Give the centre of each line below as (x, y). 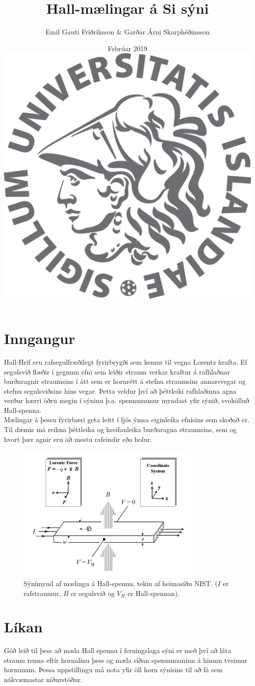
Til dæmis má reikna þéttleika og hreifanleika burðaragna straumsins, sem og (120, 429)
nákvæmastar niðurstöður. (43, 679)
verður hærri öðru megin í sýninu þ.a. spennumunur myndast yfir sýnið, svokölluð (127, 400)
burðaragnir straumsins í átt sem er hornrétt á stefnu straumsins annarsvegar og (125, 381)
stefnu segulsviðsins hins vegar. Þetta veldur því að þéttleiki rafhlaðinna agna (120, 390)
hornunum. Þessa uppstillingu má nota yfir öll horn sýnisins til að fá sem (114, 670)
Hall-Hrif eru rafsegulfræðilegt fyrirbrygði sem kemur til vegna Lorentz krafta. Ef (126, 361)
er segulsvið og (93, 593)
